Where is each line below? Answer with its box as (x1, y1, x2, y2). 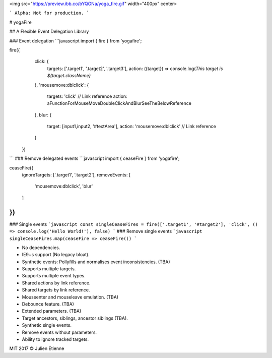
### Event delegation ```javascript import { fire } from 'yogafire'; (9, 38, 142, 44)
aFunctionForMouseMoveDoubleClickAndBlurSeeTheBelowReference (47, 100, 191, 106)
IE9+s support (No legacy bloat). (22, 252, 90, 258)
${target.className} (47, 73, 91, 79)
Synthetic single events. (22, 322, 72, 328)
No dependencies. (22, 245, 60, 251)
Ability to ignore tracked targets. (22, 336, 89, 342)
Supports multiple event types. (22, 273, 86, 279)
